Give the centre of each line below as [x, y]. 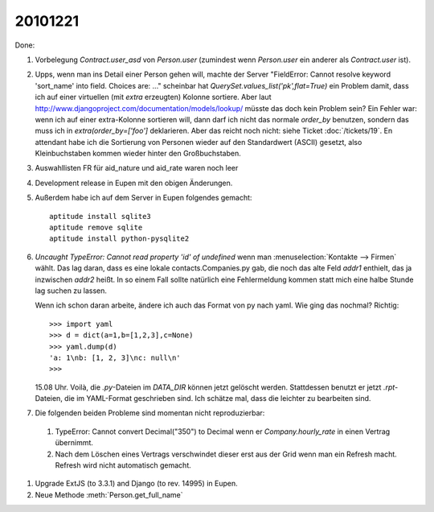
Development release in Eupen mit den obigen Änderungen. [134, 183]
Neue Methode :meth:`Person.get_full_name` [109, 494]
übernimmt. [74, 443]
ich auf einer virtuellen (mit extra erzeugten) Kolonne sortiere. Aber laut [153, 97]
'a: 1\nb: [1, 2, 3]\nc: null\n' [115, 357]
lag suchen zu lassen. [71, 291]
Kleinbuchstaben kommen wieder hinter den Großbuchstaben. [138, 154]
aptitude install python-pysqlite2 [119, 239]
